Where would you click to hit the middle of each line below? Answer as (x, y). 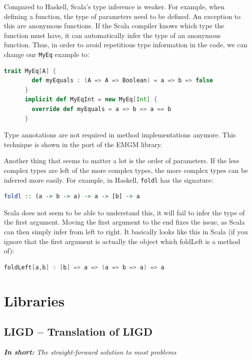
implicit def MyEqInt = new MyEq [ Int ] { (91, 100)
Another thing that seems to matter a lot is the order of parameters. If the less (122, 161)
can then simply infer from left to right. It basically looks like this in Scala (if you (126, 231)
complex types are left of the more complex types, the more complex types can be (126, 170)
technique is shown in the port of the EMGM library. (83, 144)
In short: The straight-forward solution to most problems (90, 351)
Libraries (34, 300)
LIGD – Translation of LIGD (78, 332)
